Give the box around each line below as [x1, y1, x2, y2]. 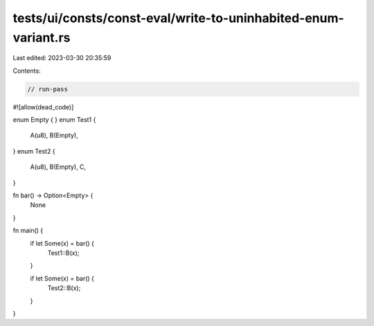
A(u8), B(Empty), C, [30, 163, 87, 171]
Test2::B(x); [47, 284, 81, 292]
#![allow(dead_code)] [12, 102, 74, 111]
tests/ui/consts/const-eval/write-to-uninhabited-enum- [12, 10, 344, 26]
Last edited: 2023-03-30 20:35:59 [12, 54, 112, 62]
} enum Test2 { [12, 147, 55, 155]
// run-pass [27, 85, 69, 93]
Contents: [12, 66, 41, 75]
